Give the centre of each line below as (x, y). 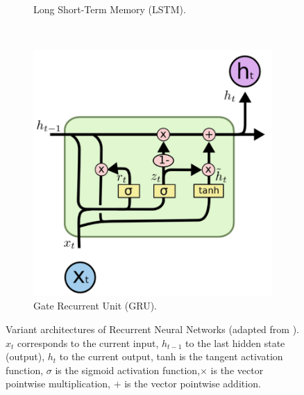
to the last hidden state (235, 342)
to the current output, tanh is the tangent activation (171, 356)
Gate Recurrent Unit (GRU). (95, 306)
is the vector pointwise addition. (193, 384)
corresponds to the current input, (88, 342)
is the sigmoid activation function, (128, 370)
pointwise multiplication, (58, 384)
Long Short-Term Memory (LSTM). (110, 9)
